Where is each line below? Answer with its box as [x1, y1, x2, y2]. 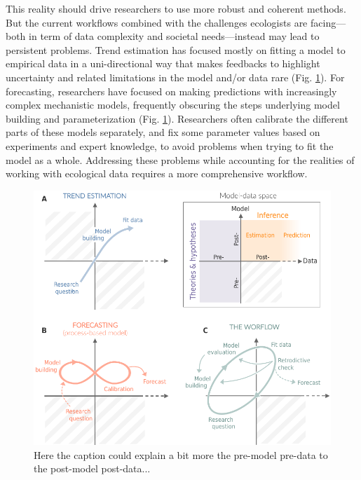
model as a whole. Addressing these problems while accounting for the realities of [6, 152, 355, 167]
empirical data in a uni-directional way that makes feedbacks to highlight [6, 56, 320, 71]
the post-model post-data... [34, 461, 151, 476]
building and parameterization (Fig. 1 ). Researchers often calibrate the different [6, 111, 348, 125]
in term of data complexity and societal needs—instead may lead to [29, 29, 320, 43]
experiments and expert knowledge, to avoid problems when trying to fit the [6, 138, 334, 153]
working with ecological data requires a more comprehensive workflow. [6, 166, 308, 181]
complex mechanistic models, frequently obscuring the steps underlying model [6, 97, 340, 112]
